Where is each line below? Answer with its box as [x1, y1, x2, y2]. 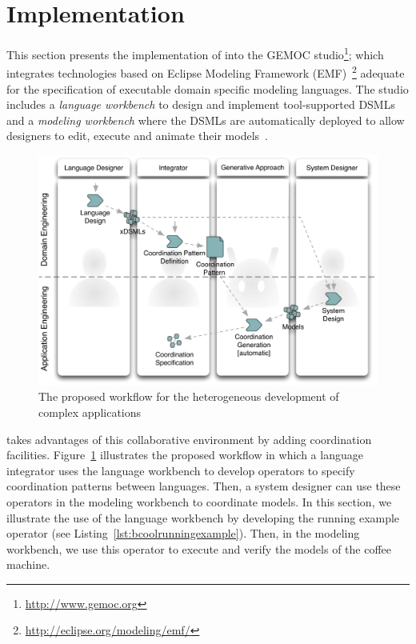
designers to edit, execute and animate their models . [6, 127, 268, 144]
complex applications [38, 403, 142, 420]
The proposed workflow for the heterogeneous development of [38, 388, 339, 405]
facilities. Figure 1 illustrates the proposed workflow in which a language [6, 446, 363, 463]
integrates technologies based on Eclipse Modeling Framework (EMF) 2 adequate [6, 62, 405, 82]
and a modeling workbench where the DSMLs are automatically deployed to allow [6, 111, 405, 128]
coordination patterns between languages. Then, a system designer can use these [6, 478, 401, 494]
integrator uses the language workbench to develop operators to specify [6, 462, 355, 478]
